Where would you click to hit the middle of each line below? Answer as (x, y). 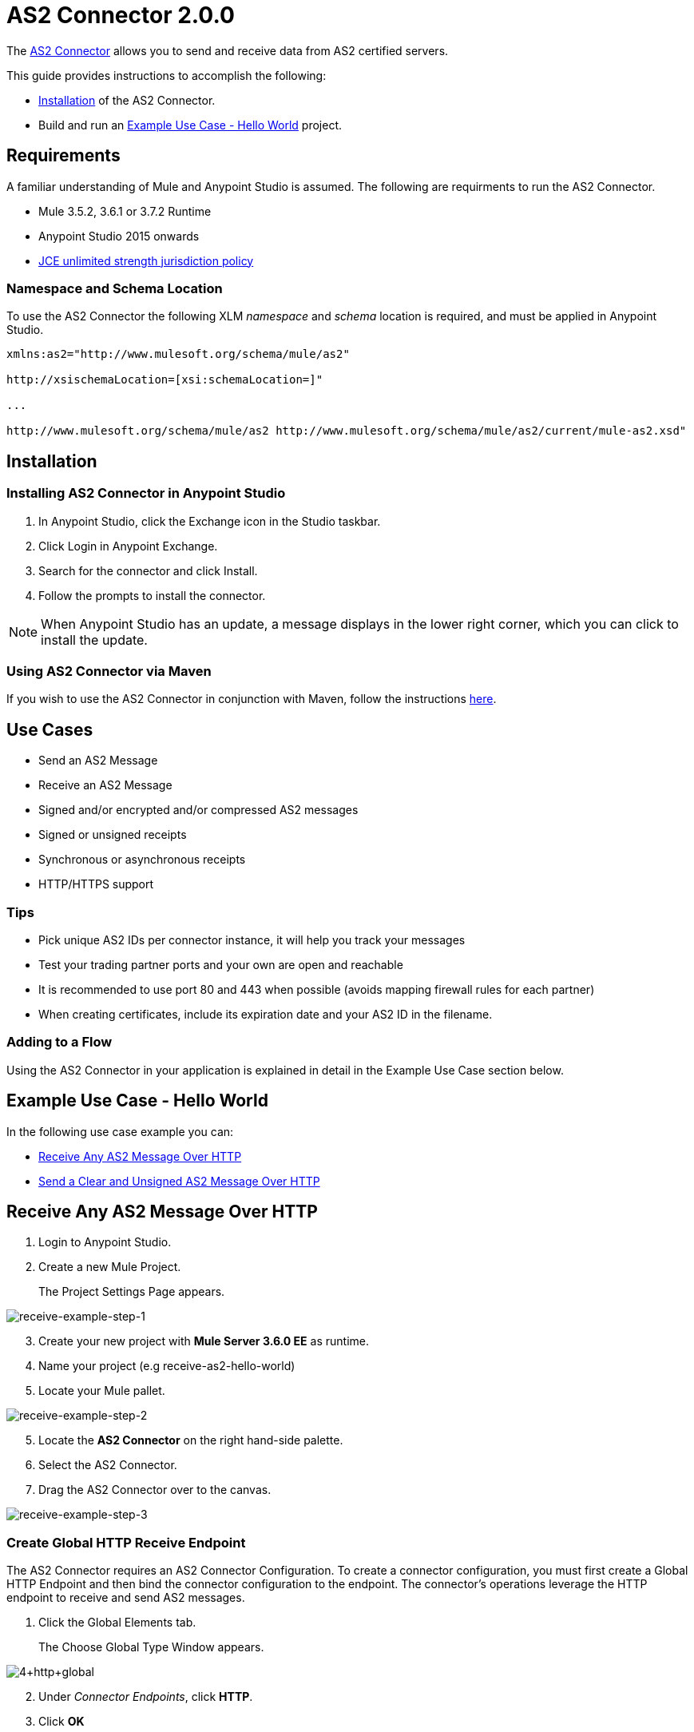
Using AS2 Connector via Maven (109, 671)
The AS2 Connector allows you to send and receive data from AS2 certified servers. (228, 50)
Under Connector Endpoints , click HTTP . (146, 1697)
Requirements (63, 156)
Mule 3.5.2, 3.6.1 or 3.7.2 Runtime (125, 211)
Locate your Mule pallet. (102, 1391)
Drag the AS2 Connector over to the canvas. (155, 1490)
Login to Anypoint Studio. (105, 1242)
